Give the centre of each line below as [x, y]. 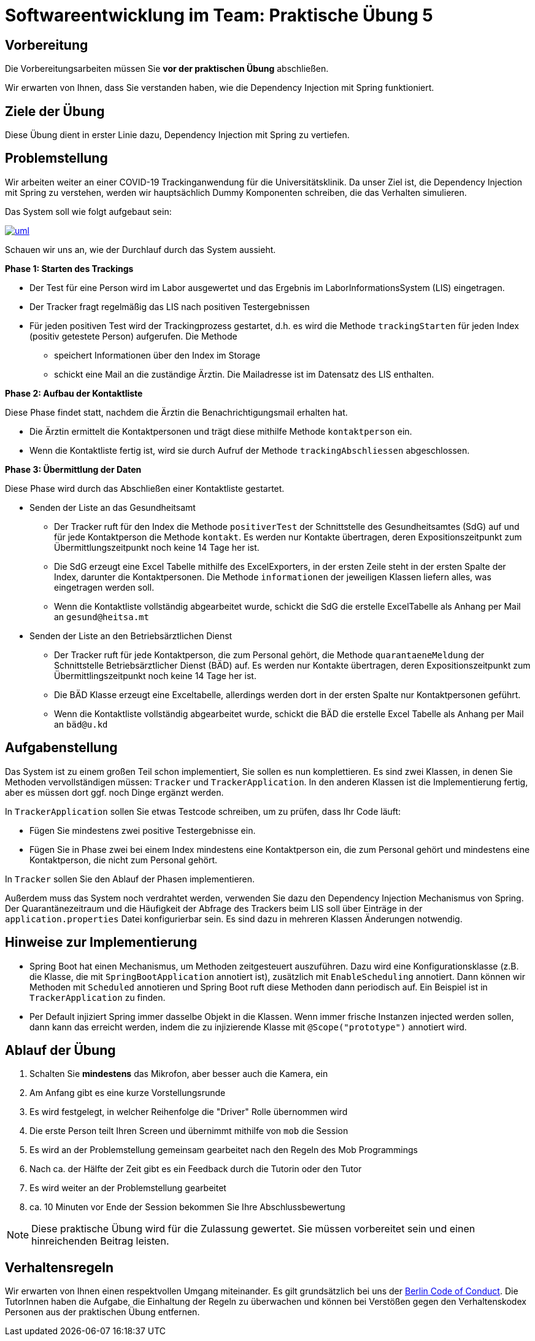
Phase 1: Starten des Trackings [69, 268]
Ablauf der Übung [60, 1050]
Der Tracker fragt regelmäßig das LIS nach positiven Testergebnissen [170, 306]
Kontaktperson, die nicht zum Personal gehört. [124, 860]
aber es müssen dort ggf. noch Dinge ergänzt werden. [114, 792]
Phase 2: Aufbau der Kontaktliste [74, 393]
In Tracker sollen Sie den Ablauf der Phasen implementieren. [130, 879]
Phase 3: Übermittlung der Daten [73, 469]
